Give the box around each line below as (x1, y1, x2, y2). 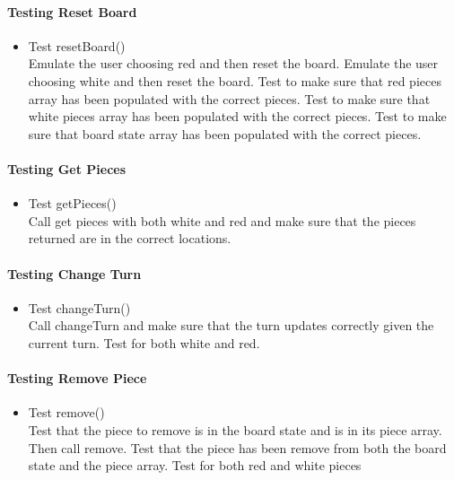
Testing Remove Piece (7, 369, 147, 388)
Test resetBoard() (28, 36, 126, 55)
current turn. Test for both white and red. (28, 333, 260, 352)
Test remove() (28, 403, 105, 422)
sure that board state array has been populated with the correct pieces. (28, 124, 422, 143)
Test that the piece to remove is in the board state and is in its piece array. (28, 420, 442, 439)
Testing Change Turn (7, 264, 142, 283)
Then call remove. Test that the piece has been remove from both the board (28, 438, 447, 457)
